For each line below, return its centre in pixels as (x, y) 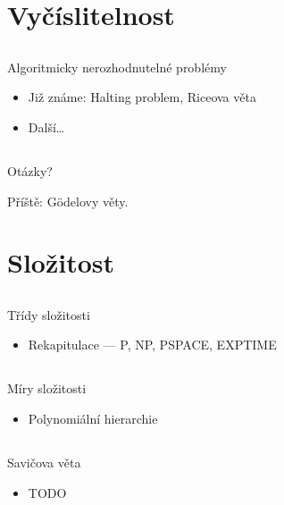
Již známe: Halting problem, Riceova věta (142, 97)
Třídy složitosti (49, 314)
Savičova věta (44, 463)
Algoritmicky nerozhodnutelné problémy (117, 67)
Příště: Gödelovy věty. (68, 201)
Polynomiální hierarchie (93, 419)
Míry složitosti (47, 388)
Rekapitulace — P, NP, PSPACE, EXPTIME (152, 345)
